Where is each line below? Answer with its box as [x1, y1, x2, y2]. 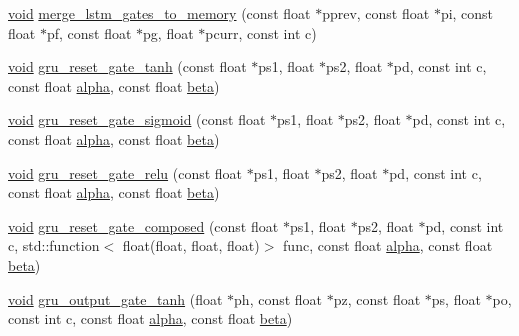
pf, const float [46, 22, 132, 43]
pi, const [440, 3, 494, 23]
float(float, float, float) [122, 235, 260, 256]
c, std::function [8, 235, 100, 256]
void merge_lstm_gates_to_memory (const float [8, 3, 311, 23]
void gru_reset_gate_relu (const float [8, 162, 243, 183]
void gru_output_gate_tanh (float [8, 288, 223, 309]
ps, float [431, 288, 481, 309]
